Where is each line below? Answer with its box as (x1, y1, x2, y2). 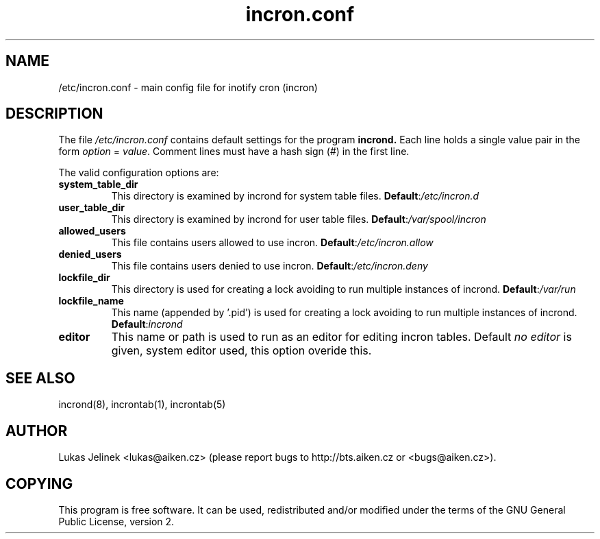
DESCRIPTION (5, 105, 103, 123)
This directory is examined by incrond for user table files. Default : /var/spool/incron (111, 213, 486, 226)
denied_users (58, 248, 122, 261)
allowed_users (58, 225, 126, 237)
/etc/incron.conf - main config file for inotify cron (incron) (58, 81, 318, 93)
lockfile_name (58, 295, 124, 307)
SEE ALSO (5, 369, 75, 387)
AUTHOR (5, 422, 68, 440)
